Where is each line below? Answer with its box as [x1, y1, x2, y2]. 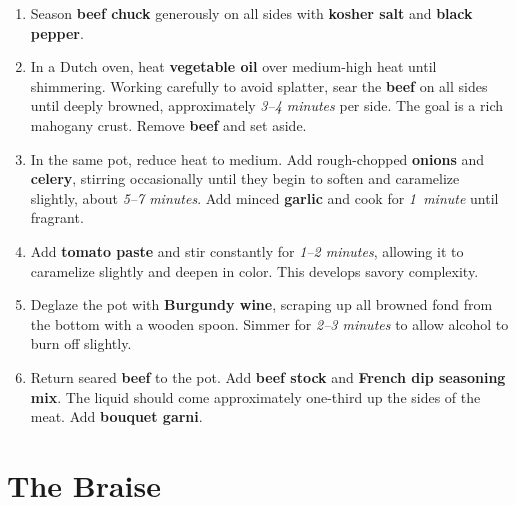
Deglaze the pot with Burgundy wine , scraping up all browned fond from [30, 294, 493, 315]
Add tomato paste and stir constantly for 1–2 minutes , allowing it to [30, 240, 464, 261]
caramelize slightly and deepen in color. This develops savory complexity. [30, 260, 479, 281]
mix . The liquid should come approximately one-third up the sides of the [30, 386, 481, 407]
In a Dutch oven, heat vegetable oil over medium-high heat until [30, 56, 437, 77]
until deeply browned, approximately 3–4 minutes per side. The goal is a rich [30, 95, 504, 116]
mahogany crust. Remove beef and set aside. [30, 114, 307, 135]
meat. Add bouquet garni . [30, 406, 203, 427]
